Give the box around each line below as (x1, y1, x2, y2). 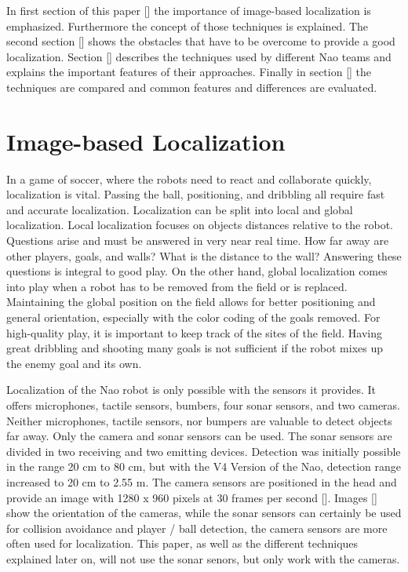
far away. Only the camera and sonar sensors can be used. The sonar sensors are (6, 428, 392, 444)
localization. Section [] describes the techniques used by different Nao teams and (6, 48, 392, 64)
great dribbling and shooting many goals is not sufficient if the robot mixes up (6, 340, 384, 356)
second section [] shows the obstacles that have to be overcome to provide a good (6, 33, 395, 49)
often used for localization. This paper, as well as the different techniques (6, 535, 359, 552)
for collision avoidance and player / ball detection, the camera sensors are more (6, 519, 388, 536)
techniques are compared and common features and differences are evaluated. (6, 78, 377, 95)
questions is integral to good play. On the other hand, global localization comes (6, 263, 388, 279)
